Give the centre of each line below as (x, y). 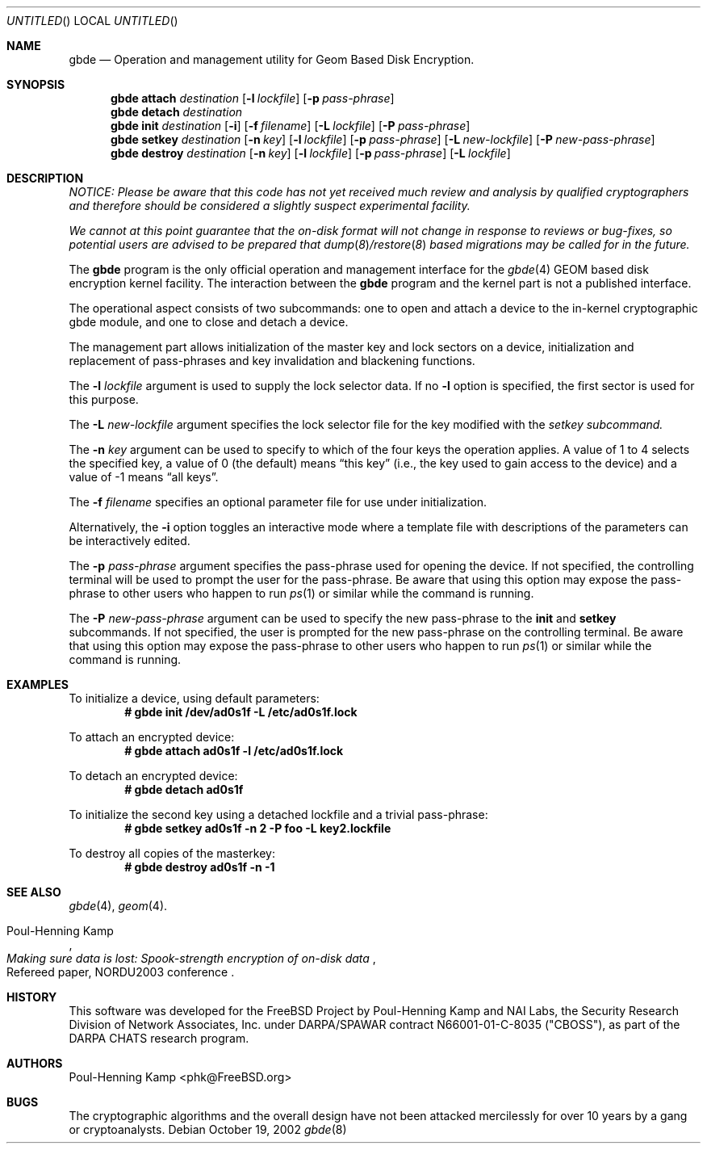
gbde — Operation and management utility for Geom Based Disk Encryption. (272, 59)
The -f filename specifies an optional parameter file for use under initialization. (278, 502)
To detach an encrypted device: (153, 776)
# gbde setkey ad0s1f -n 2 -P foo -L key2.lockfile (258, 828)
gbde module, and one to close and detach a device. (209, 322)
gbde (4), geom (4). (118, 906)
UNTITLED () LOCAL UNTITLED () (92, 21)
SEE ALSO (34, 892)
